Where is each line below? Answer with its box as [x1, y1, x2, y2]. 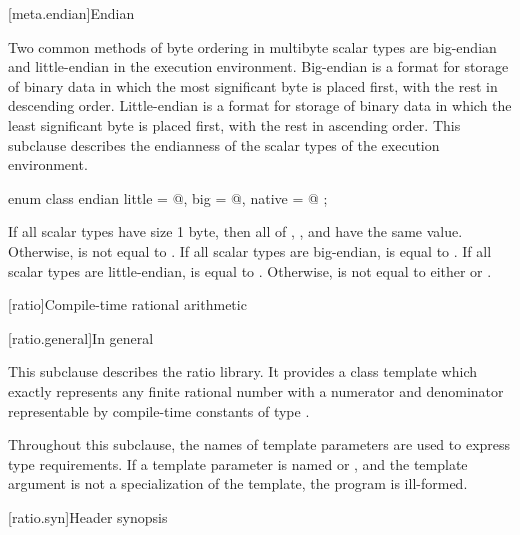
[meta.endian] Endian [8, 3, 135, 23]
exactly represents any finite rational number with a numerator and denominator [8, 380, 504, 401]
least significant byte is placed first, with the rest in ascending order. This [8, 114, 461, 135]
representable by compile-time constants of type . [8, 400, 310, 421]
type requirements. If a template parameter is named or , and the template [8, 453, 468, 474]
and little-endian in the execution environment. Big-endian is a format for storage [8, 56, 509, 77]
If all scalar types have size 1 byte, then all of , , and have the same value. [8, 221, 463, 242]
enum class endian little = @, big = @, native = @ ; [8, 187, 328, 208]
